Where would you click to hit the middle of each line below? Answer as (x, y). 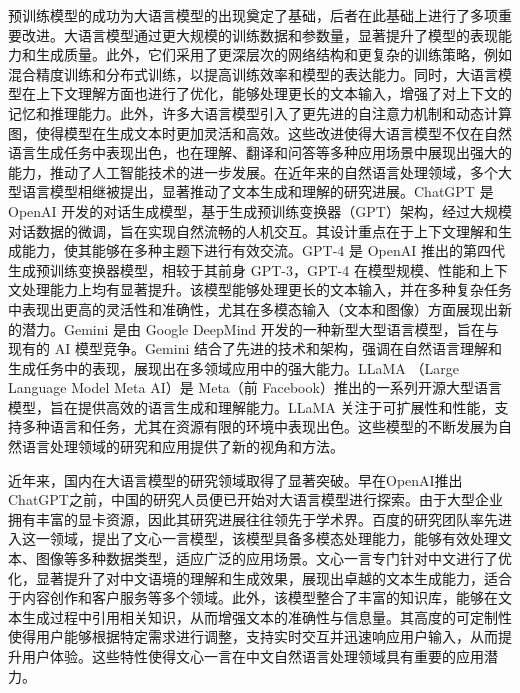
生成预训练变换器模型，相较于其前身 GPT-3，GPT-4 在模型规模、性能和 (244, 269)
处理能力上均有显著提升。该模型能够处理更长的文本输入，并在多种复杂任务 (266, 289)
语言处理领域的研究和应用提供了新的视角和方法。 (182, 446)
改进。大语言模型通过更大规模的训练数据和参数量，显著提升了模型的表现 (259, 34)
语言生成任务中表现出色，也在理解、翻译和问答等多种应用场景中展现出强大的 (260, 152)
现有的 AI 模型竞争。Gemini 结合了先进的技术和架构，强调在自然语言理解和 (255, 348)
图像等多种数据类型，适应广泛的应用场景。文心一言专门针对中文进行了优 (273, 558)
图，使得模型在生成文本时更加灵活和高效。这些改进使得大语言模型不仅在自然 (260, 132)
